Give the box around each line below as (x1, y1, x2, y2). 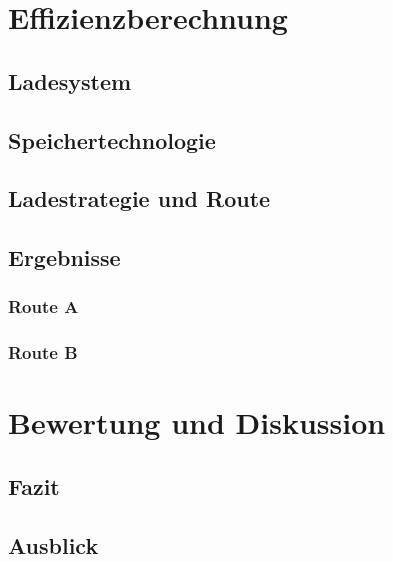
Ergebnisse (8, 242, 121, 273)
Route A (8, 294, 79, 319)
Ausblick (8, 529, 99, 560)
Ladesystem (8, 65, 132, 96)
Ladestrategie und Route (8, 183, 271, 214)
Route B (8, 340, 78, 365)
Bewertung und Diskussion (8, 402, 386, 443)
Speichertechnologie (8, 124, 216, 155)
